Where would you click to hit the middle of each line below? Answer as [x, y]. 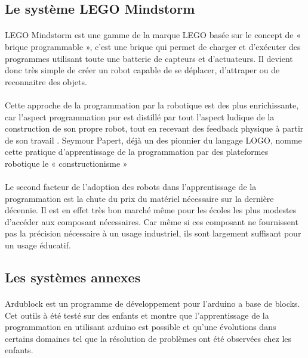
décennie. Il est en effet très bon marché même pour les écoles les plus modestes [151, 210]
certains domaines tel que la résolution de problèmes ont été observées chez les [148, 338]
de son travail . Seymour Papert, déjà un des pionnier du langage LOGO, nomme [153, 140]
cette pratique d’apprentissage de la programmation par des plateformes [137, 152]
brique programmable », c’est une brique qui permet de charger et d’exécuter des [153, 46]
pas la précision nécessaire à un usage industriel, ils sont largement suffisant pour [153, 233]
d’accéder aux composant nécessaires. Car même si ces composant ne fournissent [152, 221]
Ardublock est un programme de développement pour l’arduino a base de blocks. [153, 303]
